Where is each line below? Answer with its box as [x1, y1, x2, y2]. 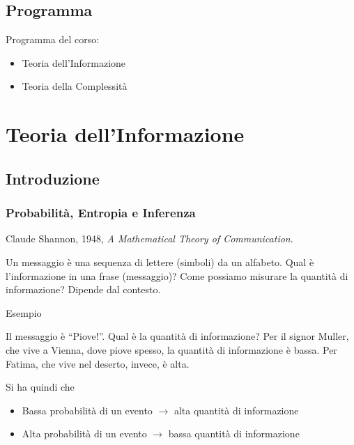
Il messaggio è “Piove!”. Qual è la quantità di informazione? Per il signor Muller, [6, 329, 349, 343]
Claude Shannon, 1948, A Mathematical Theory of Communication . [6, 231, 293, 246]
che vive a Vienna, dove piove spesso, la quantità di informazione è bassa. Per [6, 342, 337, 357]
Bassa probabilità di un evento [22, 403, 153, 417]
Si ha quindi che [6, 380, 75, 394]
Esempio [6, 305, 42, 320]
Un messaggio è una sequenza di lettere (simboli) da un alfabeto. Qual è [6, 254, 314, 269]
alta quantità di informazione [174, 403, 299, 417]
